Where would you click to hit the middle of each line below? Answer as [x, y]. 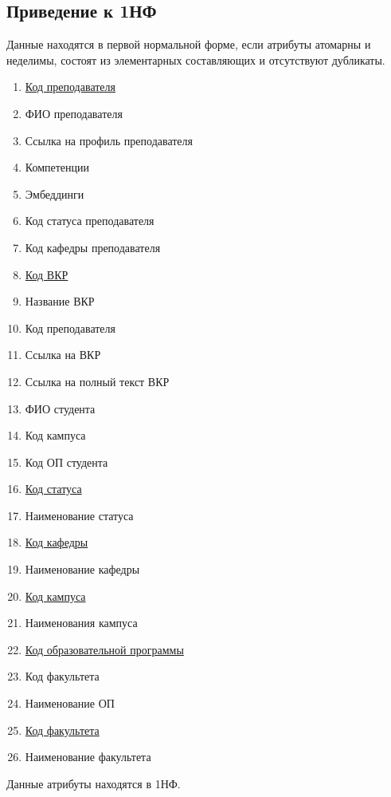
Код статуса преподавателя [90, 221]
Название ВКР [60, 301]
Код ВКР [47, 274]
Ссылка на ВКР [63, 355]
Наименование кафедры [82, 569]
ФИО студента [60, 408]
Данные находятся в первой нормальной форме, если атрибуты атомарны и [189, 44]
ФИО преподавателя [74, 113]
